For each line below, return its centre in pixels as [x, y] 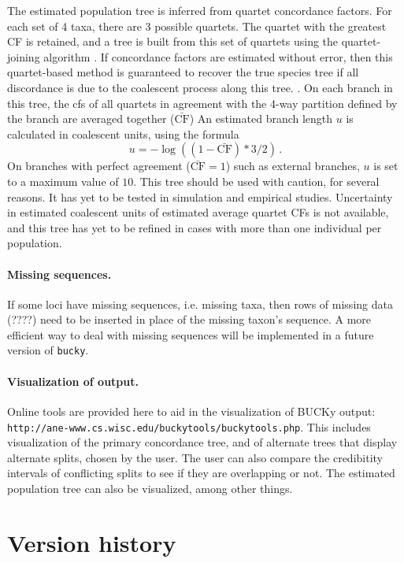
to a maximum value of [63, 181]
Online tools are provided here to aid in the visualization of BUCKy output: [191, 411]
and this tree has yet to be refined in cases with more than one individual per [195, 227]
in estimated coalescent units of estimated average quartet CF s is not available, [198, 212]
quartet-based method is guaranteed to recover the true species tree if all [183, 72]
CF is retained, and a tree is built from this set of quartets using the [173, 41]
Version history [92, 542]
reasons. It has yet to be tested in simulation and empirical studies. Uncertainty [200, 196]
